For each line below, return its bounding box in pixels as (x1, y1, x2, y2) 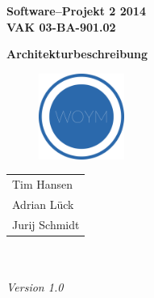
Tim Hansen (12, 176, 73, 193)
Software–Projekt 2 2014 (6, 2, 146, 19)
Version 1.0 (6, 279, 64, 296)
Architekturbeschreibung (6, 45, 148, 62)
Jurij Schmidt (12, 215, 80, 232)
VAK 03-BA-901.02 (6, 18, 116, 35)
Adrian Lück (12, 195, 74, 212)
